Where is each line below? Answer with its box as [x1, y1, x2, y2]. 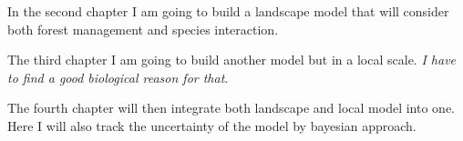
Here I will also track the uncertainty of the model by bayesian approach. [7, 116, 417, 135]
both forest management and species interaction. [7, 19, 279, 38]
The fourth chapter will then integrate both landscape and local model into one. [7, 98, 456, 117]
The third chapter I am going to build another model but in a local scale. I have [7, 50, 457, 69]
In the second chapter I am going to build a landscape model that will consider [7, 2, 449, 20]
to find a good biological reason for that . [7, 67, 229, 86]
